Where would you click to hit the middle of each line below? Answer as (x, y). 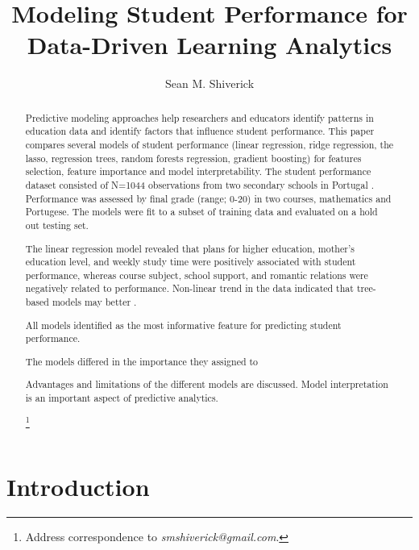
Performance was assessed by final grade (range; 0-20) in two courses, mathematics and (208, 198)
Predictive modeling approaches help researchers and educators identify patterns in (199, 117)
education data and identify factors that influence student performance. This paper (200, 131)
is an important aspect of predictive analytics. (122, 398)
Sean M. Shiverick (209, 83)
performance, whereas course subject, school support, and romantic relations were (197, 275)
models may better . (94, 302)
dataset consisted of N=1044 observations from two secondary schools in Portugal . (199, 184)
